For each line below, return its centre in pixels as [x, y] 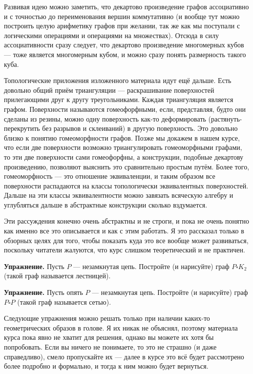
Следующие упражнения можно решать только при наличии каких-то [107, 318]
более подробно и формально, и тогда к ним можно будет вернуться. [106, 366]
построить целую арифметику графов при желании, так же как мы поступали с [122, 26]
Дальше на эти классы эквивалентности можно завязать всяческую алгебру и [119, 195]
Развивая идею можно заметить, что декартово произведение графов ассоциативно [126, 6]
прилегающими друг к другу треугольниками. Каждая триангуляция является [119, 99]
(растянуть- [225, 118]
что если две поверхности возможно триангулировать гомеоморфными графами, [123, 147]
